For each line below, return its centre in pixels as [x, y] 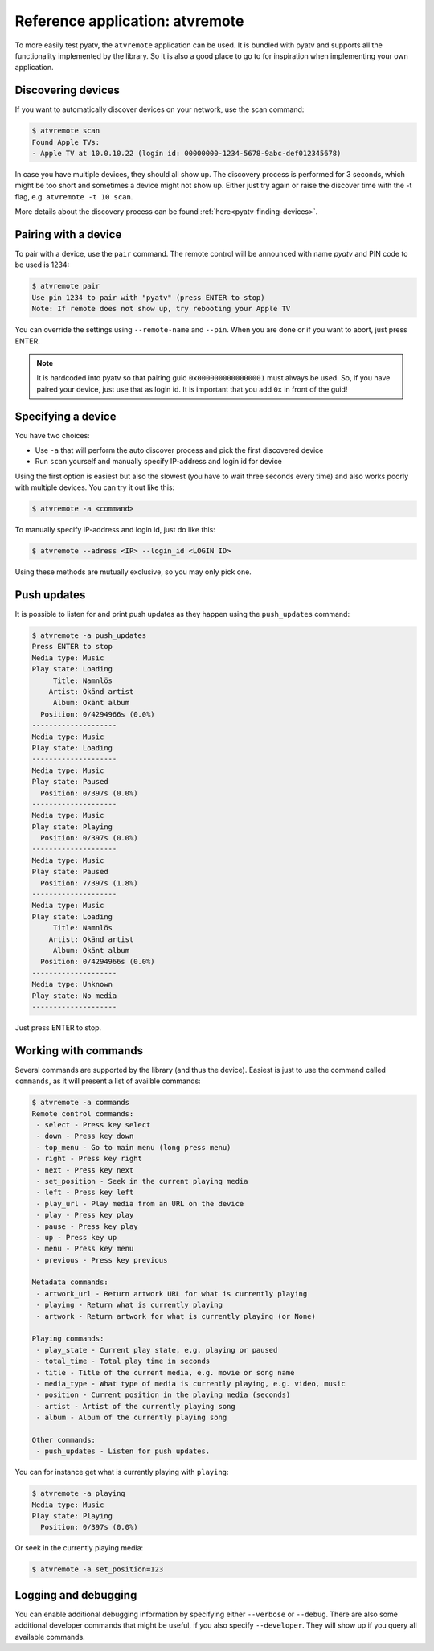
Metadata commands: [70, 1282]
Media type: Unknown [72, 984]
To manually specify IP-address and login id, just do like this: [115, 530]
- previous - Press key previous [102, 1260]
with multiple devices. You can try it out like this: [95, 487]
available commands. [50, 1637]
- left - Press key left [85, 1193]
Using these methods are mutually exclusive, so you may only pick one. [133, 572]
